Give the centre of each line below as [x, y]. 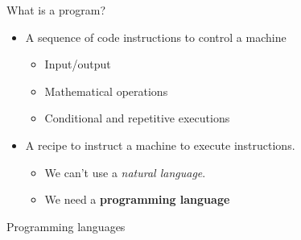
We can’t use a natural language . [125, 172]
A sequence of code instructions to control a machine [156, 37]
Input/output [78, 64]
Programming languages [66, 226]
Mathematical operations [106, 91]
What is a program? [56, 10]
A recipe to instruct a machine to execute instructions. [160, 145]
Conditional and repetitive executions [137, 118]
